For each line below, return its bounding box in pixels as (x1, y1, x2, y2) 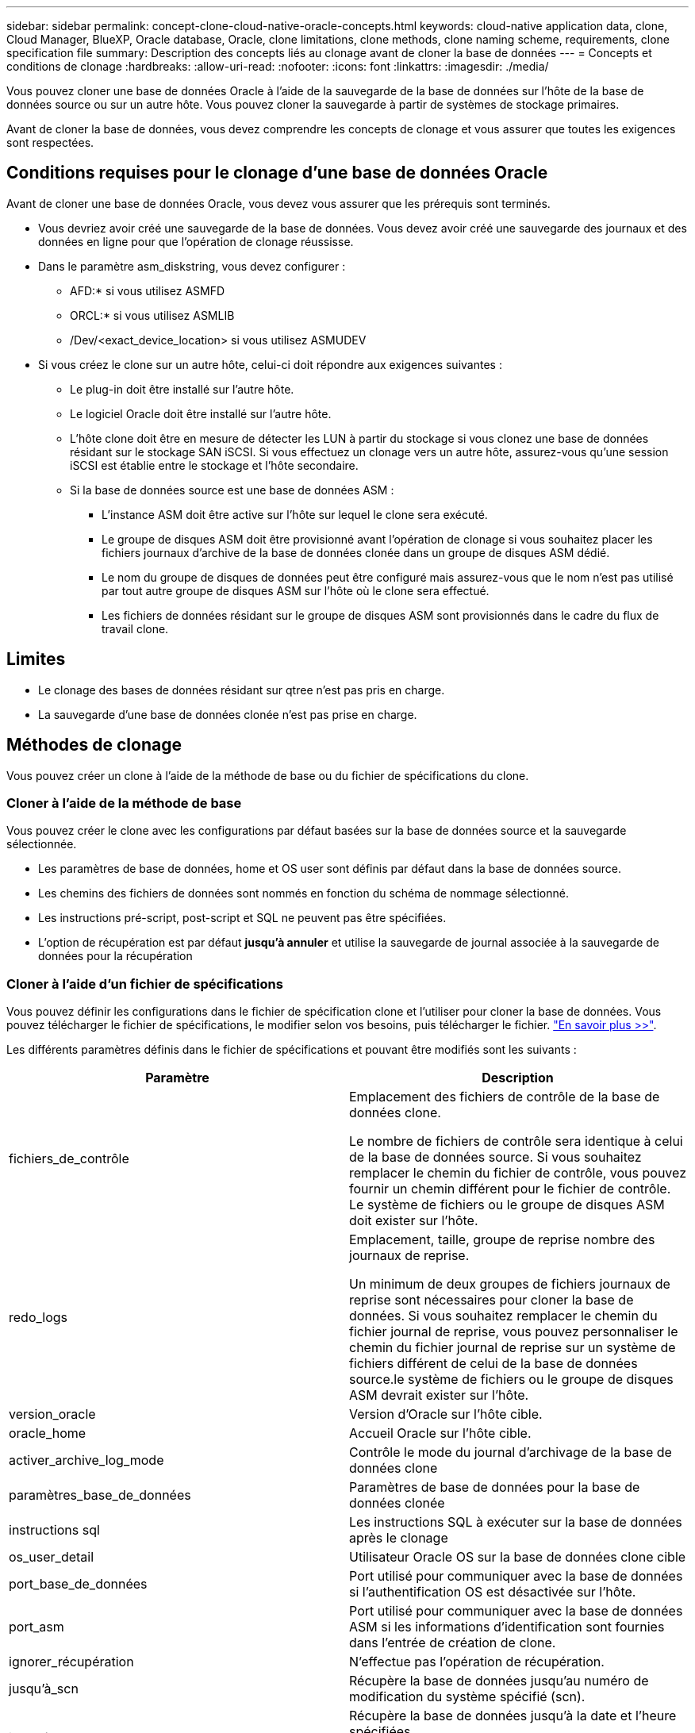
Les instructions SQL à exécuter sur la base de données (349, 1514, 682, 1531)
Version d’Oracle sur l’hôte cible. (349, 1406, 543, 1423)
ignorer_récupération (9, 1654, 134, 1670)
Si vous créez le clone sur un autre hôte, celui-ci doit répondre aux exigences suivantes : (38, 357, 502, 371)
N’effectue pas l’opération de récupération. (349, 1654, 605, 1670)
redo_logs (9, 1309, 68, 1326)
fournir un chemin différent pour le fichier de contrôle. (349, 1181, 671, 1197)
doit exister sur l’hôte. (349, 1212, 478, 1229)
